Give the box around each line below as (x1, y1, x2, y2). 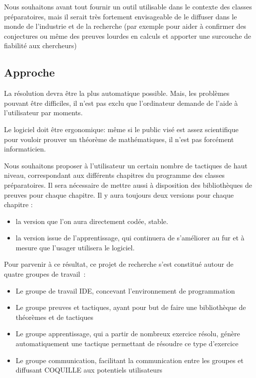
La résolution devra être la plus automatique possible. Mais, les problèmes (4, 88, 230, 98)
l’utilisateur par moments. (4, 107, 83, 118)
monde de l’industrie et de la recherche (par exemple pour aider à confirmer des (4, 21, 247, 31)
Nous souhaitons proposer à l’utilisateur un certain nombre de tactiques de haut (4, 160, 248, 170)
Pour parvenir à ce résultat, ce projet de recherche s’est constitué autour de (4, 259, 234, 269)
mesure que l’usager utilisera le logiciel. (15, 242, 135, 252)
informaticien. (4, 144, 46, 154)
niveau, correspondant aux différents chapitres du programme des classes (4, 170, 225, 180)
